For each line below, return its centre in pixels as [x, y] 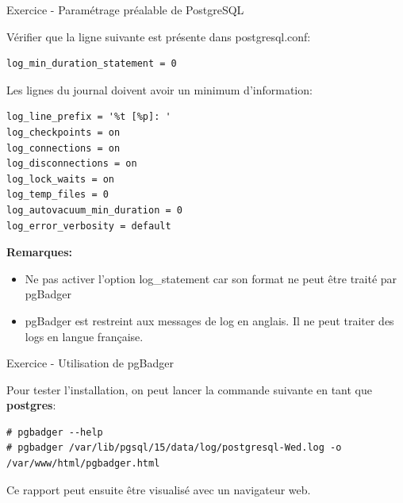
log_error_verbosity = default [89, 226]
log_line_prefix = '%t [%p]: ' [89, 117]
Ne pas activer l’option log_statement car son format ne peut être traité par [211, 278]
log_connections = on [63, 148]
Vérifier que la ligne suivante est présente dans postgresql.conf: [159, 36]
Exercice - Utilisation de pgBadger [90, 363]
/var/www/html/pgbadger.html [83, 464]
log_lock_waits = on [61, 179]
